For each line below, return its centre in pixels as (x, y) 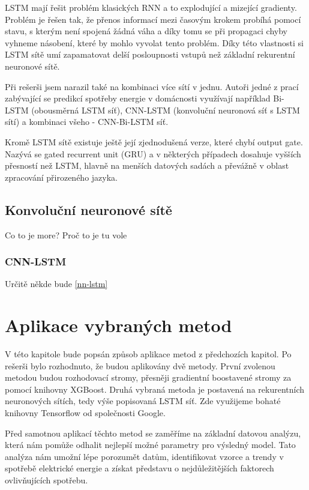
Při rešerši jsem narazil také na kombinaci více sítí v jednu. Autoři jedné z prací (152, 86)
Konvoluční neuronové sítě (88, 209)
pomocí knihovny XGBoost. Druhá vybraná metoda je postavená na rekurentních (155, 389)
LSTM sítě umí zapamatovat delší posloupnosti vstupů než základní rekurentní (150, 54)
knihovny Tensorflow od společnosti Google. (85, 413)
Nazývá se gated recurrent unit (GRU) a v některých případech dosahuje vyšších (153, 153)
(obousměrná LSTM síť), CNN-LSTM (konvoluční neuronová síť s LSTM (166, 110)
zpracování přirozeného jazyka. (61, 177)
